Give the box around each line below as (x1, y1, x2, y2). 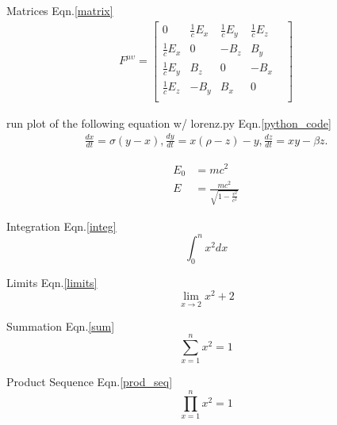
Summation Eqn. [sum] (6, 317, 115, 334)
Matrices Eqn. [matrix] (6, 2, 113, 18)
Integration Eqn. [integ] (6, 217, 117, 234)
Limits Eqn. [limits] (6, 274, 98, 290)
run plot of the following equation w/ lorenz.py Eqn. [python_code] (6, 114, 331, 131)
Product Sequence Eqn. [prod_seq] (6, 373, 173, 390)
